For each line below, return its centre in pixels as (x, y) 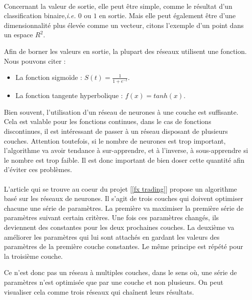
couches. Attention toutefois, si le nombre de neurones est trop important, (115, 140)
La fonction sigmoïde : (49, 77)
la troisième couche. (34, 256)
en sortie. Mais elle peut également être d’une (167, 15)
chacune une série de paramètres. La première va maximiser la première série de (124, 208)
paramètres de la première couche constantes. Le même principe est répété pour (124, 246)
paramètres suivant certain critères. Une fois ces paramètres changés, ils (112, 217)
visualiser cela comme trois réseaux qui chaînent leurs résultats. (99, 291)
